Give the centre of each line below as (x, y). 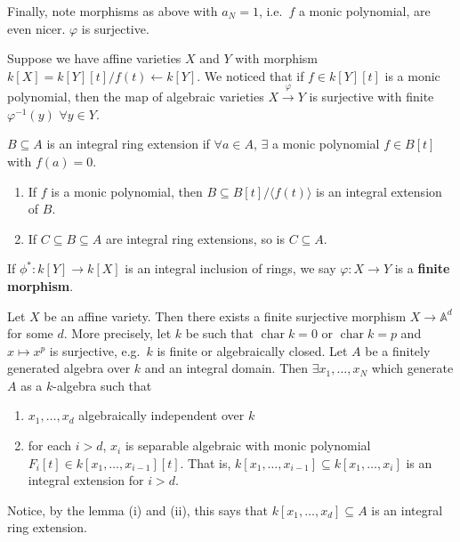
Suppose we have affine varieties (94, 58)
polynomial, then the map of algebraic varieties (136, 97)
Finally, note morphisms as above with (113, 11)
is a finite (422, 268)
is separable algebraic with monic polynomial (248, 445)
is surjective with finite (371, 97)
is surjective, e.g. (95, 350)
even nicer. (36, 28)
